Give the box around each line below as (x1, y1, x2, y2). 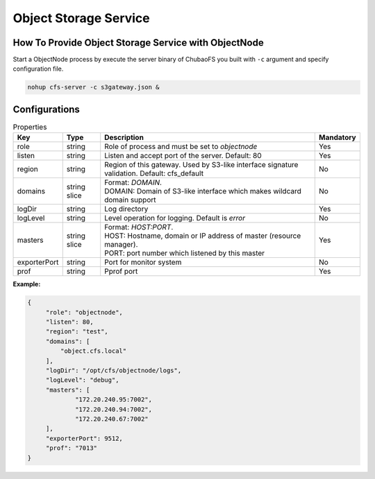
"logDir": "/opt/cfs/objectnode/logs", (45, 367, 182, 374)
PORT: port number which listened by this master (104, 248, 265, 258)
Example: (12, 280, 41, 288)
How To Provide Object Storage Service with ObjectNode (12, 37, 264, 49)
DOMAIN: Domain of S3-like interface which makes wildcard (104, 186, 301, 196)
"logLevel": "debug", (45, 376, 119, 384)
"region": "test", (45, 328, 109, 336)
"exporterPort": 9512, (45, 434, 123, 442)
